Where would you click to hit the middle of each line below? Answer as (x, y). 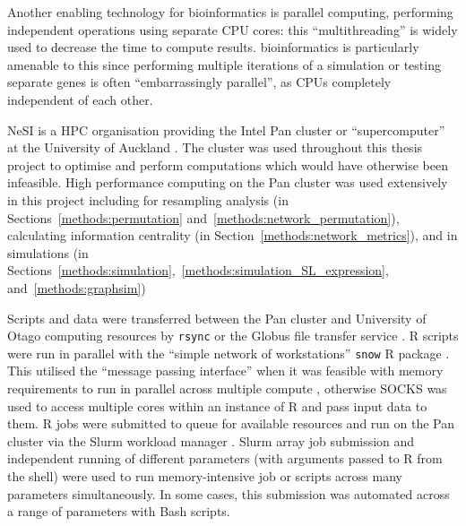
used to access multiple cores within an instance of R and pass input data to (217, 405)
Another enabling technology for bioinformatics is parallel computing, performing (230, 12)
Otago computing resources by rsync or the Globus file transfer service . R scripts (233, 336)
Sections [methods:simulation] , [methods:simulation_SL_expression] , (198, 270)
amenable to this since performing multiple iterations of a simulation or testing (224, 64)
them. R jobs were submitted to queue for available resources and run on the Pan (231, 423)
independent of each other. (80, 99)
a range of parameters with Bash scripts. (119, 511)
